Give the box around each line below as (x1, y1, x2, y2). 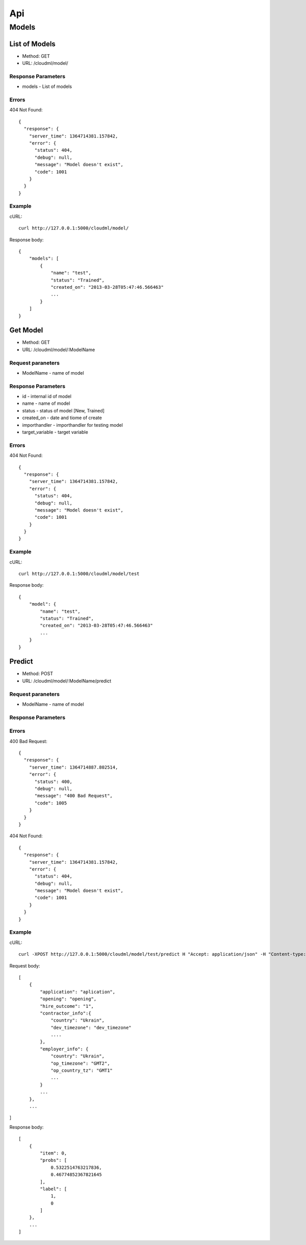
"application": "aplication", (40, 989, 116, 995)
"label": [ (40, 1186, 67, 1192)
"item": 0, (40, 1150, 67, 1156)
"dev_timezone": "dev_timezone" (50, 1025, 132, 1030)
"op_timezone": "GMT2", (50, 1060, 110, 1066)
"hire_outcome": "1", (40, 1003, 94, 1009)
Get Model (9, 326, 43, 335)
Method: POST (22, 671, 54, 677)
